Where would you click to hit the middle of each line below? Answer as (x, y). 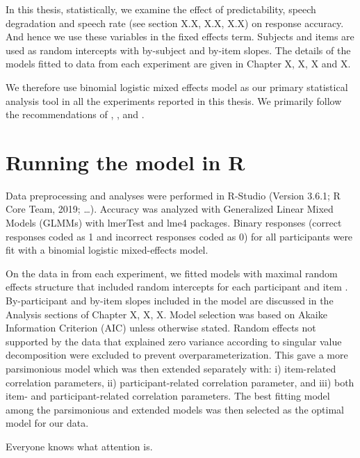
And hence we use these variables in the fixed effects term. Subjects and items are (180, 36)
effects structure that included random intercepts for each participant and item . (177, 287)
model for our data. (47, 423)
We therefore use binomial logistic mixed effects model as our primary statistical (177, 87)
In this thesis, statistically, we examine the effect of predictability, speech (161, 9)
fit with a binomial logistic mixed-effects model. (107, 250)
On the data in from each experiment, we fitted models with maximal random (172, 273)
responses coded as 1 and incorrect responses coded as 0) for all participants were (179, 236)
